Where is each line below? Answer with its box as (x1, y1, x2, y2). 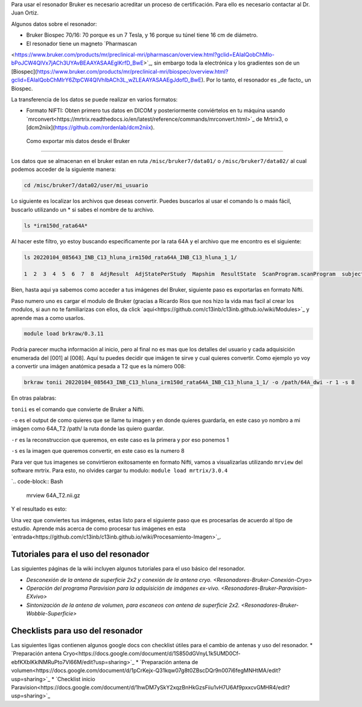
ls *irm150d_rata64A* (24, 222, 88, 229)
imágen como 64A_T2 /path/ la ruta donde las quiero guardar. (11, 425, 165, 432)
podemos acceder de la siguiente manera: (11, 166, 116, 173)
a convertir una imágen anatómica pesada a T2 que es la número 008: (11, 363, 186, 370)
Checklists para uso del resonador (11, 625, 143, 636)
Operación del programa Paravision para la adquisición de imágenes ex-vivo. (26, 584, 220, 592)
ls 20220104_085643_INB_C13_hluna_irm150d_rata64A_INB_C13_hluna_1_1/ (24, 254, 238, 261)
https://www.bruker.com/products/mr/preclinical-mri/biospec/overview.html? (37, 68, 229, 75)
